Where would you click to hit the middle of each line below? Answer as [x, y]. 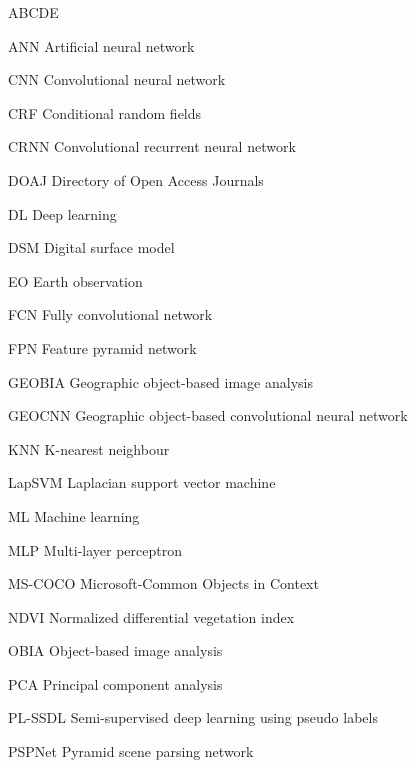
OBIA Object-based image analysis [115, 650]
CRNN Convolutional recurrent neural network [152, 146]
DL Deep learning [62, 213]
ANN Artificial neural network [101, 45]
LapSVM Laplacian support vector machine [142, 482]
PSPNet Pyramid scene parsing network [131, 751]
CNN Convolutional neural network [117, 79]
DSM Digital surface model [91, 247]
